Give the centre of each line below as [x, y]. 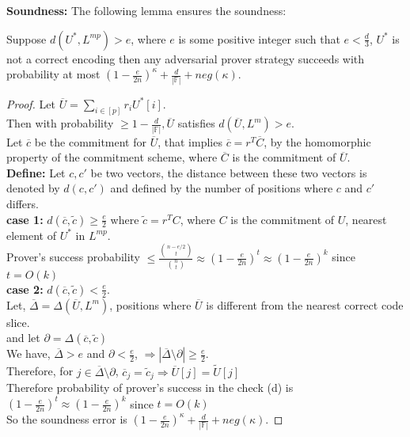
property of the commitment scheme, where [112, 157]
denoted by [33, 188]
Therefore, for [40, 371]
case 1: [25, 219]
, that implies [190, 141]
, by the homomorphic [317, 141]
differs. [23, 204]
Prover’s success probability [74, 257]
